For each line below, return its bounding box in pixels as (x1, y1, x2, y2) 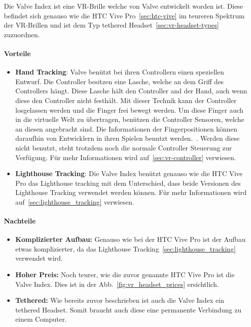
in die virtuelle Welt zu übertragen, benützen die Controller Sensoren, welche (15, 114, 244, 124)
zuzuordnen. (4, 29, 40, 39)
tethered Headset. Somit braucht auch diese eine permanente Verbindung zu (15, 304, 241, 314)
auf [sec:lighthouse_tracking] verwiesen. (15, 196, 134, 207)
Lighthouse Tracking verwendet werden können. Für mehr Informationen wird (15, 187, 247, 197)
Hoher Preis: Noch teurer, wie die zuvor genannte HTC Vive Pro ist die (15, 269, 235, 280)
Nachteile (4, 216, 36, 226)
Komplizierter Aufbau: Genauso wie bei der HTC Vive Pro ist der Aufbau (15, 234, 246, 244)
